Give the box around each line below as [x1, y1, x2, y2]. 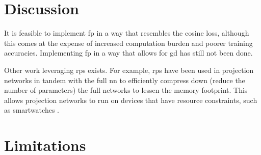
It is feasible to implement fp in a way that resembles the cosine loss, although [4, 28, 249, 38]
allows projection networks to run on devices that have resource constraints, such [4, 94, 257, 105]
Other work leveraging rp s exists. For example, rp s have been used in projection [4, 64, 254, 75]
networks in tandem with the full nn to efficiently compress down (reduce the [4, 74, 245, 85]
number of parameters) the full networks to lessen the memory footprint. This [4, 85, 248, 95]
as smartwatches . [4, 105, 59, 115]
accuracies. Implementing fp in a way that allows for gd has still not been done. [4, 47, 253, 58]
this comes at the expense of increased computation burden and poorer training [4, 37, 253, 48]
